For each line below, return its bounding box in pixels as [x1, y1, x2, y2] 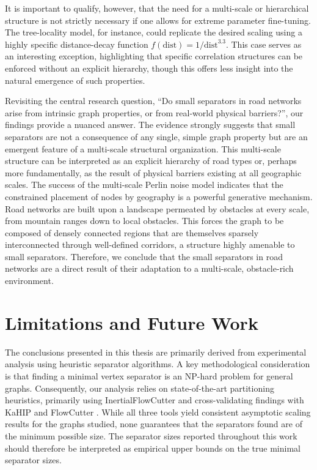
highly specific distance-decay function [5, 37, 148, 50]
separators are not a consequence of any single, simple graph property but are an [5, 130, 308, 143]
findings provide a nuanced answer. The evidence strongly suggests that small [5, 118, 296, 131]
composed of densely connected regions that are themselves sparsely [5, 226, 259, 239]
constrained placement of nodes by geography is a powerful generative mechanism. [5, 190, 313, 203]
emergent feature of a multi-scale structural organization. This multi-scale [5, 142, 281, 155]
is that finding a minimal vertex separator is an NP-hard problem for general [5, 369, 293, 382]
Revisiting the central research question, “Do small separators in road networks [5, 94, 302, 107]
